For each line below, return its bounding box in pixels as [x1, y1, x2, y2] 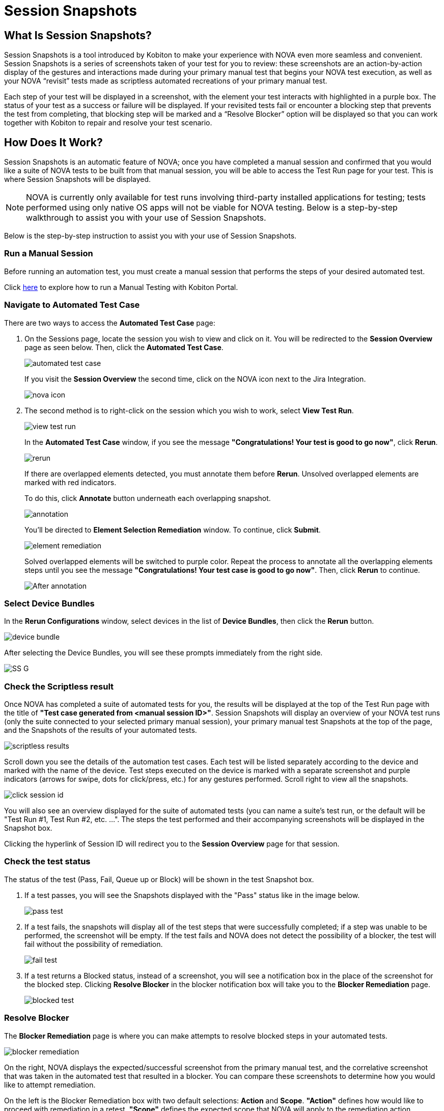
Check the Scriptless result [4, 681, 114, 692]
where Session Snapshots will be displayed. [4, 175, 151, 184]
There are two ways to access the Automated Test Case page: [4, 318, 215, 327]
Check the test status [4, 856, 91, 867]
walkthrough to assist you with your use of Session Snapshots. [26, 213, 266, 223]
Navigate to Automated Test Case [4, 300, 140, 310]
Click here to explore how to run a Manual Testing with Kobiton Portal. [4, 282, 238, 292]
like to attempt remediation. [4, 1080, 96, 1089]
